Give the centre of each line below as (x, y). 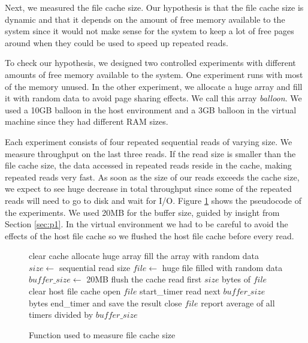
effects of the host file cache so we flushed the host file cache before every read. (150, 235)
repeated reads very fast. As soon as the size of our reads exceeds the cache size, (152, 177)
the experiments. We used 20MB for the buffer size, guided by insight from (142, 212)
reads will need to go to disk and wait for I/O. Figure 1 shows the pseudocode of (153, 200)
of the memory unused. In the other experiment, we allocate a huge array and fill (154, 86)
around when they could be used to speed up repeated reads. (117, 42)
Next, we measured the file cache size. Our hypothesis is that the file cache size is (154, 7)
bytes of (236, 279)
